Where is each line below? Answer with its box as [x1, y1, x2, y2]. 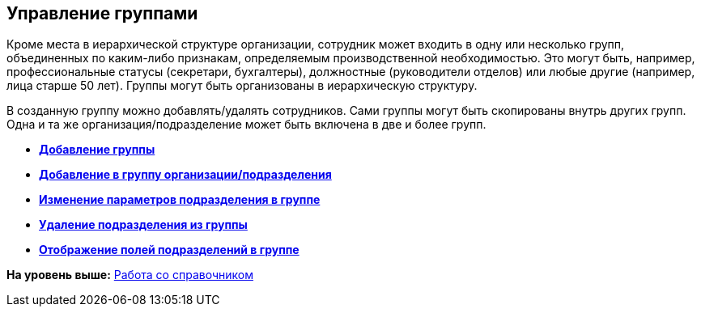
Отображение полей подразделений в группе [39, 243, 300, 257]
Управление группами [6, 3, 198, 23]
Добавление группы [39, 142, 155, 157]
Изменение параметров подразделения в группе [39, 192, 321, 207]
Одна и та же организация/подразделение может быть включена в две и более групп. [6, 117, 486, 132]
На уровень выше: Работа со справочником [6, 268, 253, 282]
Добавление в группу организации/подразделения [39, 167, 332, 182]
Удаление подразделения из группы [39, 218, 248, 232]
